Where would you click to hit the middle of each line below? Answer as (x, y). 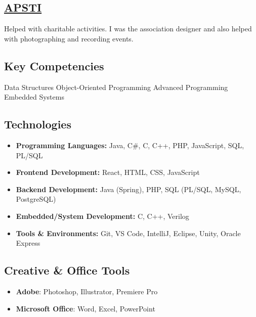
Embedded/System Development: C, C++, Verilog (102, 216)
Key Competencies (54, 65)
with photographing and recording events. (69, 38)
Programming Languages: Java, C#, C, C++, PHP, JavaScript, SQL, (130, 145)
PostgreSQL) (36, 199)
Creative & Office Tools (67, 270)
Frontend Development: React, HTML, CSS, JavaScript (108, 172)
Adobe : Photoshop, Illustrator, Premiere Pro (87, 291)
